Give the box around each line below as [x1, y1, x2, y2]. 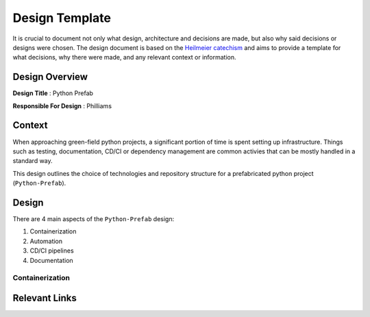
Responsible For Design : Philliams [12, 101, 112, 110]
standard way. [12, 157, 53, 165]
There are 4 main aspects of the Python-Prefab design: [12, 215, 175, 223]
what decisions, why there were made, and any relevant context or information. [12, 53, 236, 62]
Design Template [12, 10, 111, 25]
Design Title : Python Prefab [12, 89, 94, 97]
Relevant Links [12, 292, 77, 304]
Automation [29, 237, 63, 245]
